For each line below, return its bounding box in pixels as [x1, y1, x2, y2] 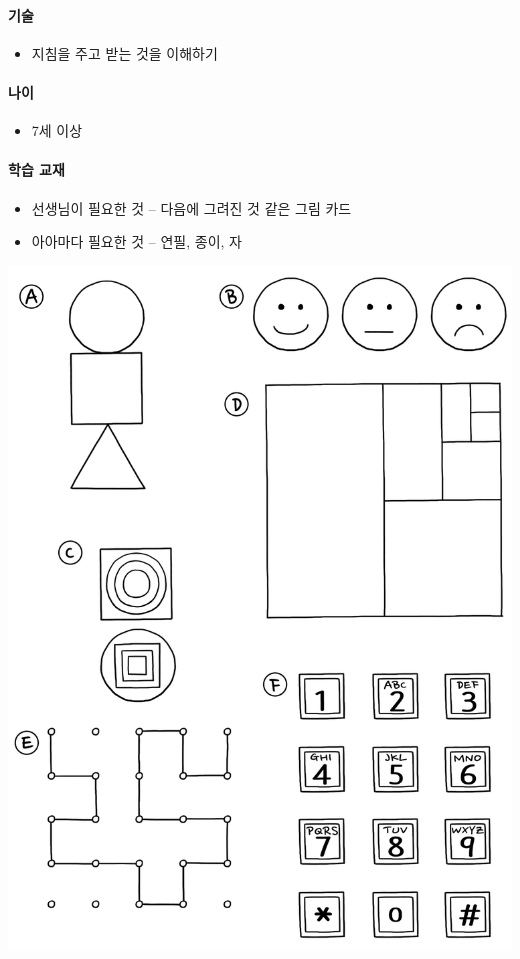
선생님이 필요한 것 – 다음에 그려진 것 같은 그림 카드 [31, 197, 352, 218]
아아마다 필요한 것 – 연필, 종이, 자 [31, 231, 242, 252]
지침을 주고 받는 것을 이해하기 [31, 42, 218, 63]
